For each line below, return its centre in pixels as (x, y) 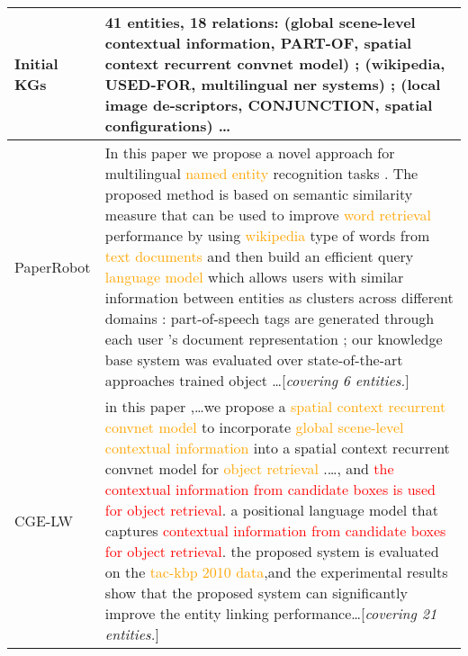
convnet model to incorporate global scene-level (254, 427)
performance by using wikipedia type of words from (267, 235)
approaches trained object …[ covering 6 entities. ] (257, 380)
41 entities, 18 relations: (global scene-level (260, 22)
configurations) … (168, 126)
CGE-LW (44, 520)
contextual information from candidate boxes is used (270, 489)
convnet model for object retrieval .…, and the (249, 468)
